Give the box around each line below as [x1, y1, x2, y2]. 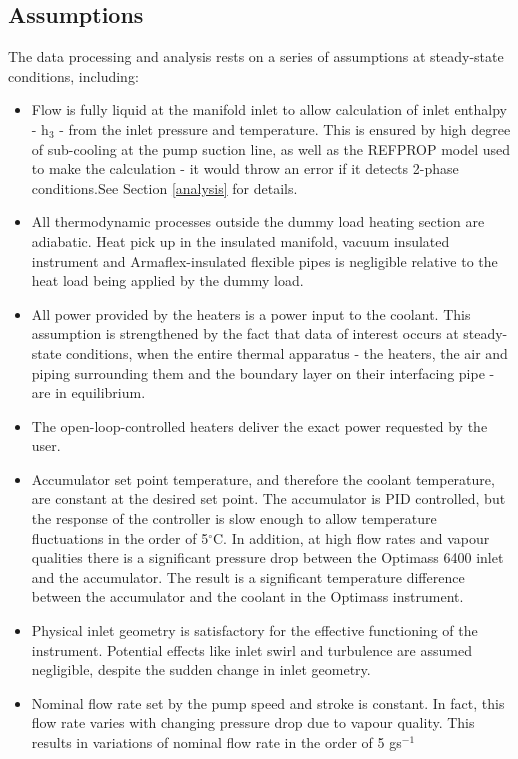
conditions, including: [8, 65, 139, 86]
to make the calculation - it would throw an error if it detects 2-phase [31, 158, 459, 179]
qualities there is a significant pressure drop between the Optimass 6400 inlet [31, 547, 504, 568]
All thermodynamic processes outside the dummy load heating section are [31, 211, 485, 232]
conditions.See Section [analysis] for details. [31, 177, 298, 198]
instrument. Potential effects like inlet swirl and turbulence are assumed [31, 639, 472, 660]
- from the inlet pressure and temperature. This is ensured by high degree [59, 118, 511, 139]
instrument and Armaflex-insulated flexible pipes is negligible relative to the [31, 250, 498, 271]
